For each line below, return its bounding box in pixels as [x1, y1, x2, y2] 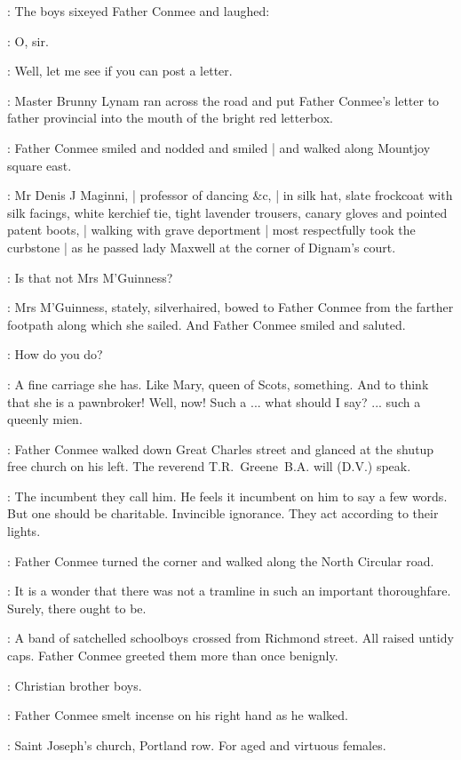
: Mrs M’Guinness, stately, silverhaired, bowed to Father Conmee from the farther [7, 298, 454, 316]
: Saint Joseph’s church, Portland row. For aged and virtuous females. [7, 735, 386, 754]
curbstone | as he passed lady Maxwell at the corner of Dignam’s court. [7, 237, 396, 256]
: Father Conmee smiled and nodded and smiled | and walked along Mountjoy [7, 138, 431, 156]
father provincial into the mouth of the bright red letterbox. [7, 108, 333, 127]
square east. [7, 156, 72, 174]
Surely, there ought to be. [7, 598, 147, 617]
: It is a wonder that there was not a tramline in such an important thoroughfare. [7, 581, 451, 600]
